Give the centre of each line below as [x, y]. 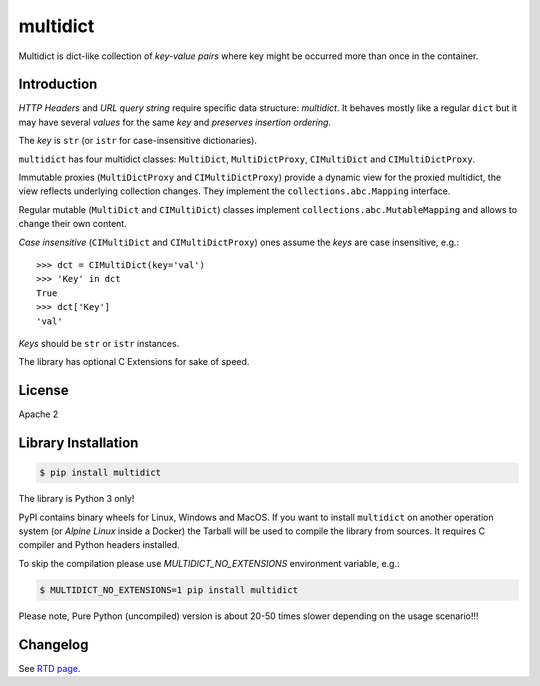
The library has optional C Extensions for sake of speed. [134, 362]
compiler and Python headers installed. [99, 545]
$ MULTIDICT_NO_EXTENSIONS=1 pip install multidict [169, 589]
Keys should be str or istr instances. [99, 343]
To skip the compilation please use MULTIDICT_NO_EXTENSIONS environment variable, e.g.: [209, 563]
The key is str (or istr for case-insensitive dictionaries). [137, 141]
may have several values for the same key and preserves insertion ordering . [175, 122]
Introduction [58, 84]
